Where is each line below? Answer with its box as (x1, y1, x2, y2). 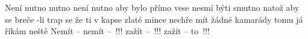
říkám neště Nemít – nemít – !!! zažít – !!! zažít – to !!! (5, 25, 210, 37)
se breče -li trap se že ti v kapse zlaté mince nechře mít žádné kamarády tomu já (5, 13, 303, 25)
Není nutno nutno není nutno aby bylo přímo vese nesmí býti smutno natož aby (5, 1, 300, 13)
